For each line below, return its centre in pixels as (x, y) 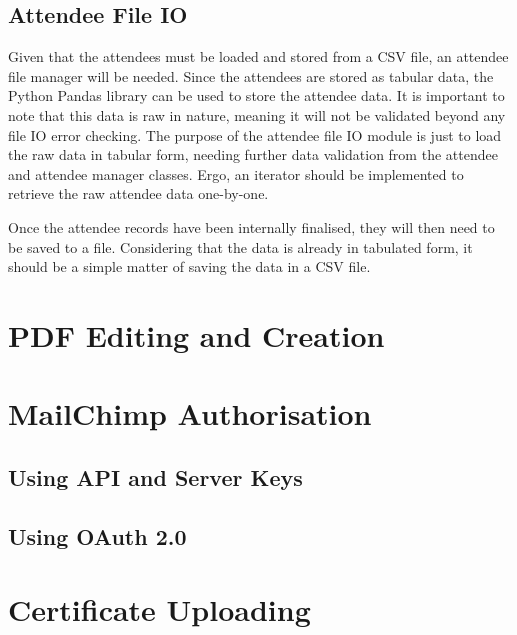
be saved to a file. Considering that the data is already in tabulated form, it (240, 246)
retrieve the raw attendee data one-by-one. (138, 193)
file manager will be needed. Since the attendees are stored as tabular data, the (251, 75)
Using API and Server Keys (155, 476)
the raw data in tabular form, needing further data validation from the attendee (253, 154)
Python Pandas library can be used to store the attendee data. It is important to (256, 95)
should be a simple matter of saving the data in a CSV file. (189, 266)
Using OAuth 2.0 (97, 535)
